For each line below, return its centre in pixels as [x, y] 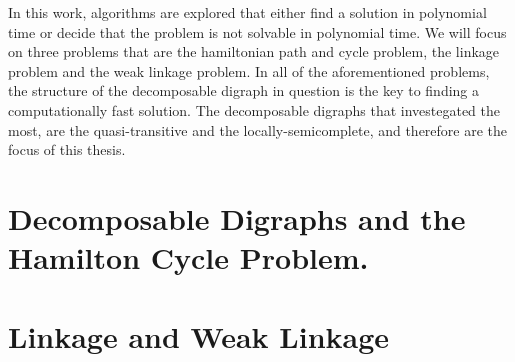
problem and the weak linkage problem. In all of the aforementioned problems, [249, 70]
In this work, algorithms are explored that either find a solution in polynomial [247, 12]
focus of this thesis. [67, 149]
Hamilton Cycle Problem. [188, 257]
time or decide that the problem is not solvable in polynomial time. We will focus [257, 31]
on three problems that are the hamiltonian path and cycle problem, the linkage [254, 51]
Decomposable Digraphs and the [237, 217]
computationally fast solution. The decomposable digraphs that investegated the [254, 109]
